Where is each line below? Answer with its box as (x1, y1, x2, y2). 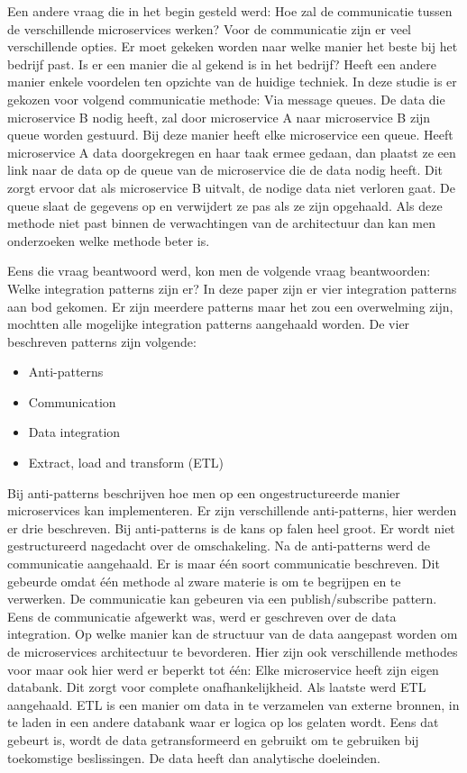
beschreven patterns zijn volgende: (7, 332, 197, 350)
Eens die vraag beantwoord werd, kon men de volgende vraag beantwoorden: (7, 261, 431, 280)
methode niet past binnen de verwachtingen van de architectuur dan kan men (7, 214, 436, 232)
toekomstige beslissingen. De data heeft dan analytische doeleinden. (7, 748, 380, 767)
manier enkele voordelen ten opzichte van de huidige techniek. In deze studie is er (7, 72, 457, 91)
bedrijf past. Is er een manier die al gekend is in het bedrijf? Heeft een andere (7, 54, 437, 73)
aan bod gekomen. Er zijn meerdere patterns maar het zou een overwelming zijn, (7, 296, 453, 315)
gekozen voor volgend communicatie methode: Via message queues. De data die (7, 89, 445, 108)
